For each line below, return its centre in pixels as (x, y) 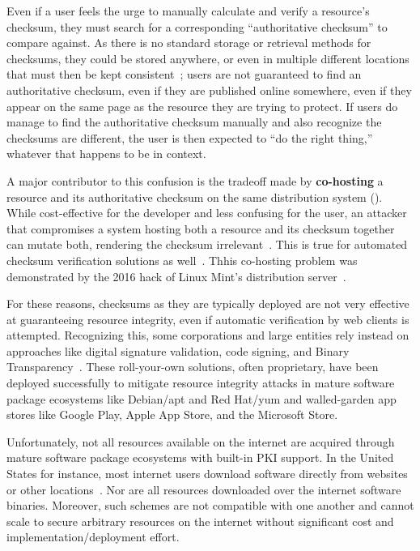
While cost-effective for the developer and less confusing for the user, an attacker (207, 213)
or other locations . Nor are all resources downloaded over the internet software (204, 489)
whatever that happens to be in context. (106, 154)
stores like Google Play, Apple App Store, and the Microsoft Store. (172, 414)
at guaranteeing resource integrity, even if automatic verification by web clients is (208, 319)
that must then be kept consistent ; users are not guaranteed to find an (184, 74)
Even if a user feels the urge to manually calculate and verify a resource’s (188, 11)
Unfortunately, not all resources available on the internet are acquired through (201, 441)
